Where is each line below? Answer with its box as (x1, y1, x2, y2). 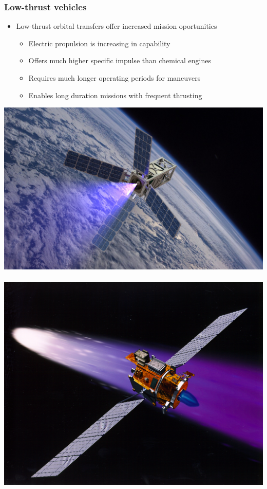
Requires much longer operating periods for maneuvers (28, 73, 201, 83)
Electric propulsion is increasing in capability (28, 38, 170, 48)
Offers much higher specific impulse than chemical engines (28, 55, 211, 66)
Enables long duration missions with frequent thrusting (28, 89, 202, 100)
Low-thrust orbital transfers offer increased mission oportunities (16, 21, 217, 31)
